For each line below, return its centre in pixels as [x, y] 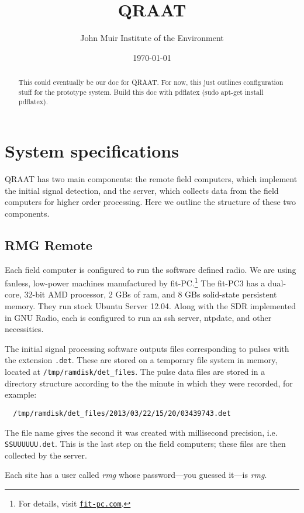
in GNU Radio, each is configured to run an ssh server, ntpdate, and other [138, 317]
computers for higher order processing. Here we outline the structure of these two [151, 202]
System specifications [92, 151]
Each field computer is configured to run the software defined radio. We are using [151, 269]
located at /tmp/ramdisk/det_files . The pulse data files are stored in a [135, 372]
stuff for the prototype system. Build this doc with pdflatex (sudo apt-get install [141, 92]
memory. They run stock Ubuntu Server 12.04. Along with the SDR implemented [151, 306]
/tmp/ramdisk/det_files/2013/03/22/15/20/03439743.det [122, 413]
